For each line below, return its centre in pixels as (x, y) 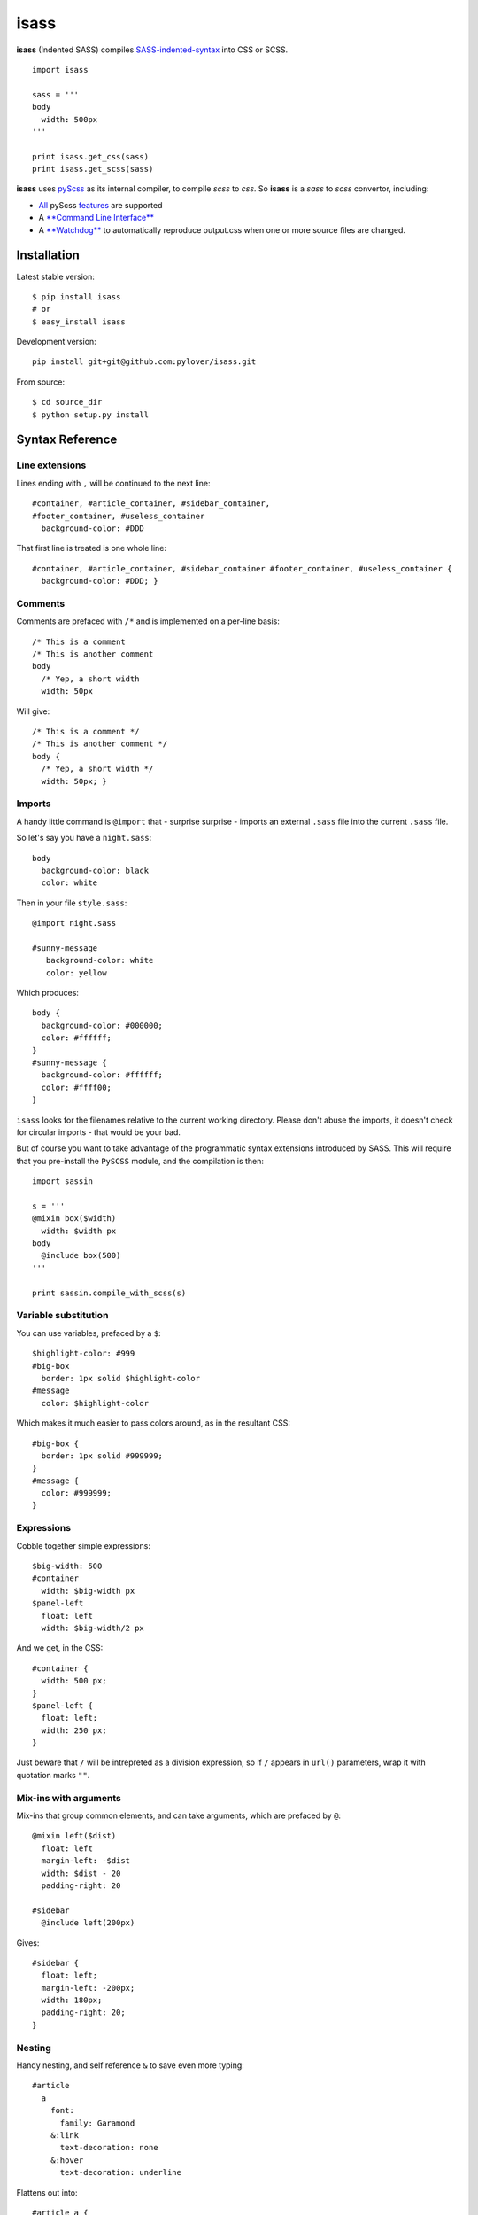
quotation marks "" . (53, 1775)
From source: (41, 382)
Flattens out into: (47, 2192)
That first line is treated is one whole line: (92, 548)
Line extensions (51, 465)
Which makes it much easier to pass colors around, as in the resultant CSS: (154, 1423)
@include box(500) (81, 1255)
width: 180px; (72, 2001)
